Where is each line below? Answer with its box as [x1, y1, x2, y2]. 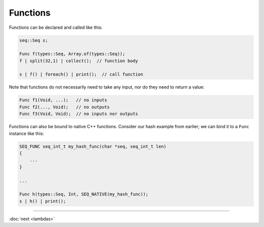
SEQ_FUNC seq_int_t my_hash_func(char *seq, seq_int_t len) [19, 143, 167, 149]
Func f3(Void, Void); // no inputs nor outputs [19, 111, 138, 117]
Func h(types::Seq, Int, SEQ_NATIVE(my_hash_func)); [19, 191, 149, 197]
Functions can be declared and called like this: [9, 24, 103, 30]
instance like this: [9, 130, 44, 136]
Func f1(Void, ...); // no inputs [19, 97, 108, 103]
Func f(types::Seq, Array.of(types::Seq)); [19, 51, 126, 57]
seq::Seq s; [19, 37, 48, 43]
